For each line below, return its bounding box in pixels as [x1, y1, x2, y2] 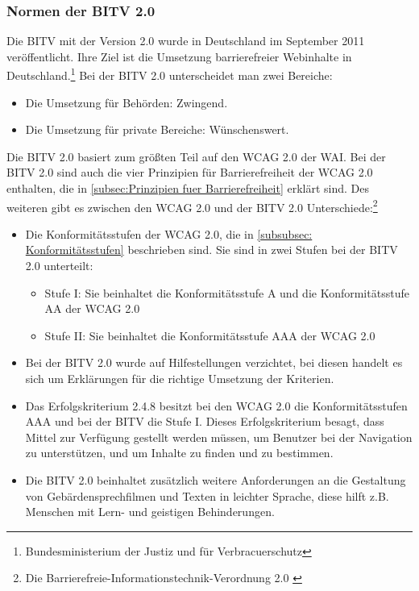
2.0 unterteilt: [25, 257, 93, 274]
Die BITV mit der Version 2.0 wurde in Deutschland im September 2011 [6, 32, 365, 49]
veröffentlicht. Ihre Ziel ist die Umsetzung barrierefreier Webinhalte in [6, 48, 352, 65]
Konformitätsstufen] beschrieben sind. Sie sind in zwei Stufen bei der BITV [25, 241, 398, 258]
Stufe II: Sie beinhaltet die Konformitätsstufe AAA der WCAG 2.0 [44, 327, 375, 343]
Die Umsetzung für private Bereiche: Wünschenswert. [25, 121, 289, 138]
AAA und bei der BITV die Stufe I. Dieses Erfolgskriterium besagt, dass [25, 413, 384, 430]
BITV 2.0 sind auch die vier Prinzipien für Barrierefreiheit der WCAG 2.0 [6, 164, 373, 181]
